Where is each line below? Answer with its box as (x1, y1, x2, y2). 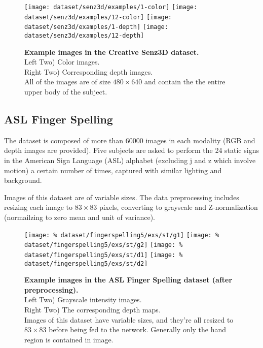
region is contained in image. (24, 334, 114, 344)
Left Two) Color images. (24, 56, 100, 67)
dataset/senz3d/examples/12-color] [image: (24, 13, 172, 21)
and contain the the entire (144, 76, 226, 87)
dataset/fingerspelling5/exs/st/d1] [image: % (24, 251, 183, 259)
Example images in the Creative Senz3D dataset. (24, 46, 199, 57)
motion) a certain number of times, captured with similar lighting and (4, 165, 222, 175)
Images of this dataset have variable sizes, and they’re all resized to (24, 314, 234, 325)
